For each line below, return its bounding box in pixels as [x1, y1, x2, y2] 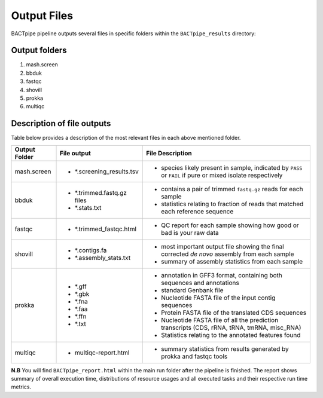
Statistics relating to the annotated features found [161, 330, 301, 339]
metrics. [11, 383, 32, 391]
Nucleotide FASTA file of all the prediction [161, 316, 279, 324]
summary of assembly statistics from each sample [161, 257, 303, 265]
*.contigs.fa [75, 246, 107, 254]
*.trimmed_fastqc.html [75, 225, 137, 233]
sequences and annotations [161, 278, 239, 287]
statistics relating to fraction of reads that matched [161, 200, 304, 208]
